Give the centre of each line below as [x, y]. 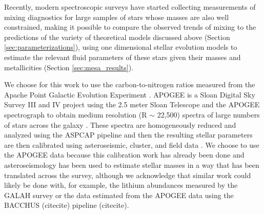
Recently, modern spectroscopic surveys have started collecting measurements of [130, 7]
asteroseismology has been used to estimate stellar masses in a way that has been [132, 164]
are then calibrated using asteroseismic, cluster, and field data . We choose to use [132, 144]
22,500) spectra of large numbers [208, 114]
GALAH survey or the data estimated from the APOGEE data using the [119, 195]
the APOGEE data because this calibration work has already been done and [124, 155]
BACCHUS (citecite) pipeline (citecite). [67, 205]
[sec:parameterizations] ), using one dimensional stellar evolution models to [121, 47]
